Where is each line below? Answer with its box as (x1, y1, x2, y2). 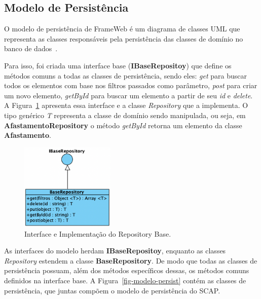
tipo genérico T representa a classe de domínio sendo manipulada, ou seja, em (4, 109, 246, 120)
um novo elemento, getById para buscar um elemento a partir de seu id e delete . (4, 90, 253, 100)
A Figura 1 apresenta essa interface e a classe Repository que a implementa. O (4, 100, 248, 110)
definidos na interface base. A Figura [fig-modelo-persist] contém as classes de (4, 275, 246, 286)
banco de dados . (4, 43, 58, 54)
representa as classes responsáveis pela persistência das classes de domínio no (4, 33, 243, 44)
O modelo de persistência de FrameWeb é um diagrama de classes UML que (4, 23, 240, 34)
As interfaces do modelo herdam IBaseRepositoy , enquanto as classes (4, 245, 226, 256)
